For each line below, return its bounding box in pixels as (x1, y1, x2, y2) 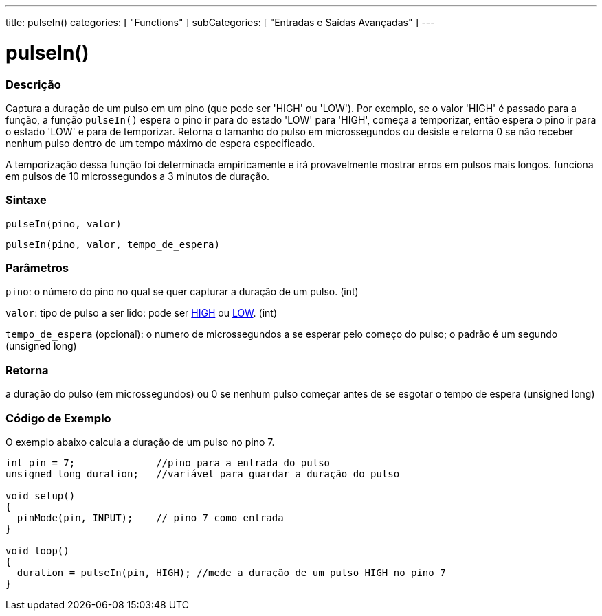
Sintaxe (5, 193, 47, 207)
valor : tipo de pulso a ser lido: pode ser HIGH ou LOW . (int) (5, 307, 278, 319)
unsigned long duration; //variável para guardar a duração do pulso (5, 468, 400, 479)
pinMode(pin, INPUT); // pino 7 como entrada (16, 512, 284, 523)
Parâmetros (5, 261, 69, 275)
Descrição (5, 77, 61, 91)
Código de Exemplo (5, 411, 111, 425)
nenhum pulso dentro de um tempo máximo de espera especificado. (5, 137, 315, 149)
